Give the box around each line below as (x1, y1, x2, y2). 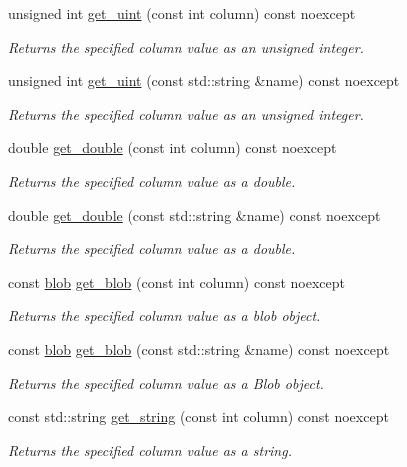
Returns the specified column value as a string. (8, 439, 292, 460)
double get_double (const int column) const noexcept (8, 137, 337, 158)
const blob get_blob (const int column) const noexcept (8, 271, 346, 292)
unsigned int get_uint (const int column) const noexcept (8, 3, 356, 23)
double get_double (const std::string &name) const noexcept (8, 204, 381, 225)
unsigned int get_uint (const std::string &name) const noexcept (8, 70, 400, 91)
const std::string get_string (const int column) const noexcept (8, 406, 389, 427)
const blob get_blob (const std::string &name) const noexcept (8, 338, 390, 359)
